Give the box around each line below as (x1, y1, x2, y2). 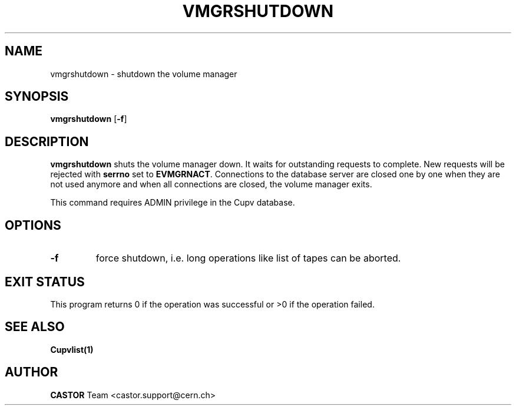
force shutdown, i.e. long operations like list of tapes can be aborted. (95, 252, 401, 264)
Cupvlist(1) (50, 344, 94, 355)
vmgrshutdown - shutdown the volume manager (50, 68, 237, 79)
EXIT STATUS (5, 274, 85, 289)
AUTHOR (5, 365, 58, 380)
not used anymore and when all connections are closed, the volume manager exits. (50, 179, 372, 190)
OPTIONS (5, 217, 61, 233)
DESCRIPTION (5, 134, 89, 149)
